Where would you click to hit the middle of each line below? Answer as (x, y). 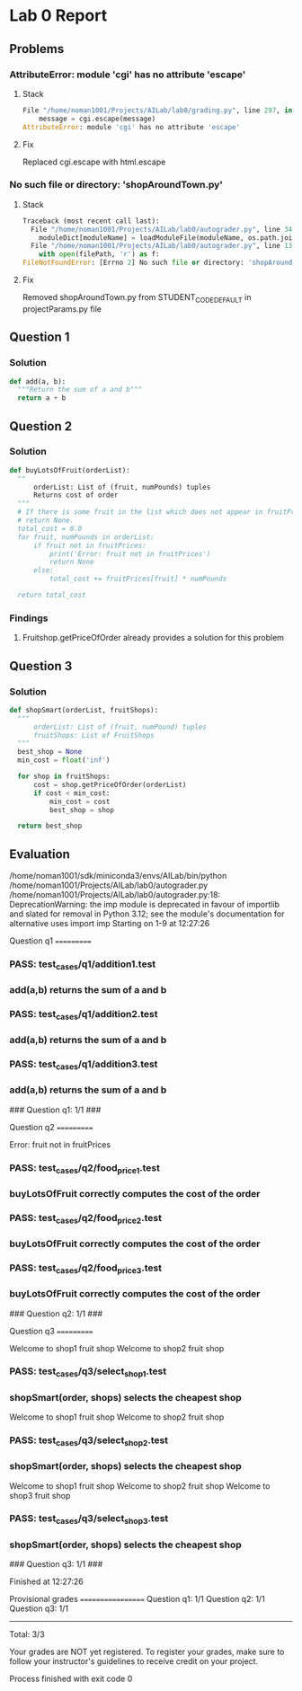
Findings (29, 618)
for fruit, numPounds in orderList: (86, 537)
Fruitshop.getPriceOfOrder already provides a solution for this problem (153, 638)
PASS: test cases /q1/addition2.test (84, 1015)
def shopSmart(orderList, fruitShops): (84, 710)
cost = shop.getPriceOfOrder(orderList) (110, 784)
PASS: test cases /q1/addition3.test (84, 1065)
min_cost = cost (80, 801)
